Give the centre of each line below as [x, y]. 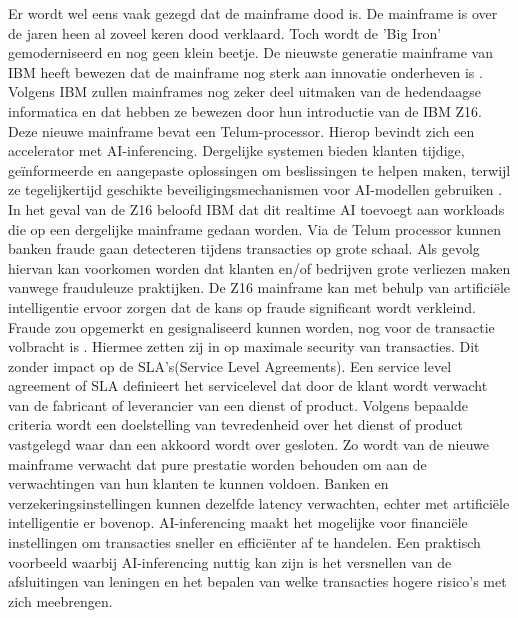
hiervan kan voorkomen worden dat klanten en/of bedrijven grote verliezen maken [259, 267]
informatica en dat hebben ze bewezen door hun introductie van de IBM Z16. [245, 110]
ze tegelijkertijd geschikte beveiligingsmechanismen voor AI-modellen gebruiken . [255, 189]
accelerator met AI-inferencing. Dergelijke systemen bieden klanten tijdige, [236, 150]
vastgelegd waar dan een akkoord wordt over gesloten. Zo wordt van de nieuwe [248, 444]
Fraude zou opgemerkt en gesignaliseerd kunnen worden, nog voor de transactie [251, 326]
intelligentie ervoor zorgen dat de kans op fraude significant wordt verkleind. [242, 306]
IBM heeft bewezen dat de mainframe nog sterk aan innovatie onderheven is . [245, 71]
